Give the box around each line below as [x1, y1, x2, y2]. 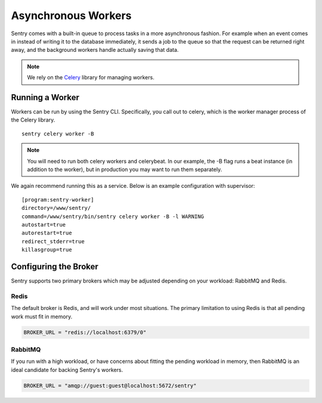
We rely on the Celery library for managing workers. [27, 74, 154, 81]
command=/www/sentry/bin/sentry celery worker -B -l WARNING [21, 213, 204, 220]
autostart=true [21, 221, 66, 228]
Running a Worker [11, 92, 80, 103]
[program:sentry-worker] [21, 196, 94, 203]
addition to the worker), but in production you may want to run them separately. [27, 166, 222, 173]
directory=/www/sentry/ [21, 204, 91, 212]
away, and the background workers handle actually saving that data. [11, 46, 179, 54]
